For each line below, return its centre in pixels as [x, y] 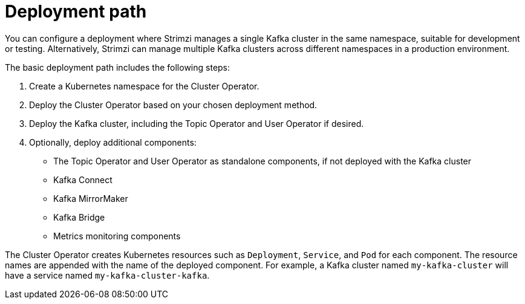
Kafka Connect [83, 179]
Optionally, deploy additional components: [113, 142]
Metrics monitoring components [117, 236]
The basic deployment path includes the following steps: [118, 67]
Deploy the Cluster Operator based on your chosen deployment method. [173, 105]
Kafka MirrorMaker [91, 198]
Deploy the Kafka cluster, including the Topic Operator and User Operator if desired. [197, 123]
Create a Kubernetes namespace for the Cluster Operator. [144, 86]
